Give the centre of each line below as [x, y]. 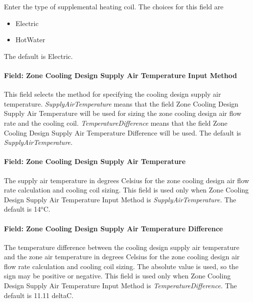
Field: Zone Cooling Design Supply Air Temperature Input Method [121, 75]
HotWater [30, 40]
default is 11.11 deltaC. [39, 295]
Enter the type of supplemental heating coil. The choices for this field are [114, 6]
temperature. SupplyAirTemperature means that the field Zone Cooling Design [121, 103]
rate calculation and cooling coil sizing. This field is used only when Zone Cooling [126, 190]
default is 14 [23, 209]
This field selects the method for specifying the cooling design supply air [113, 94]
